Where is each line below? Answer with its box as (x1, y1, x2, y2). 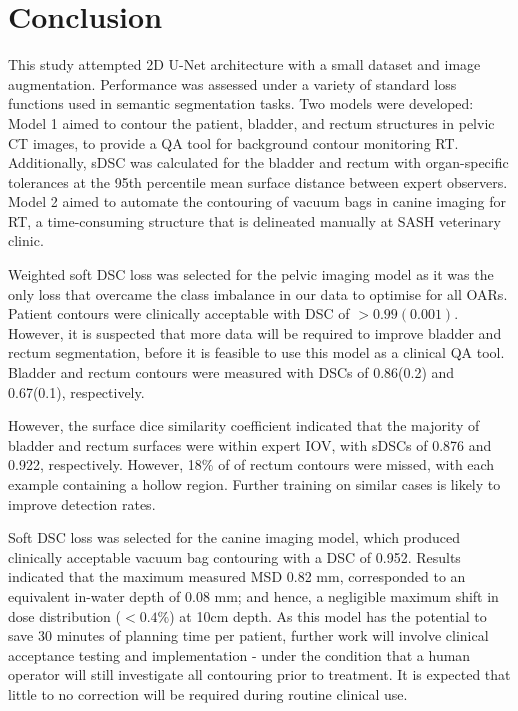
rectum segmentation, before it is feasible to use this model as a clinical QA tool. (8, 342, 505, 363)
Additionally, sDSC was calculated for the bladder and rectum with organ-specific (8, 152, 509, 173)
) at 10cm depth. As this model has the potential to (169, 605, 487, 626)
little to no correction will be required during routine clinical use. (8, 683, 408, 704)
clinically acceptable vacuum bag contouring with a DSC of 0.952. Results (8, 546, 461, 567)
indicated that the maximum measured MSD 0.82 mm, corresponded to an (8, 566, 466, 587)
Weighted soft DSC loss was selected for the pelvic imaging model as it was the (8, 264, 494, 285)
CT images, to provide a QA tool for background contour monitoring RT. (8, 132, 459, 153)
